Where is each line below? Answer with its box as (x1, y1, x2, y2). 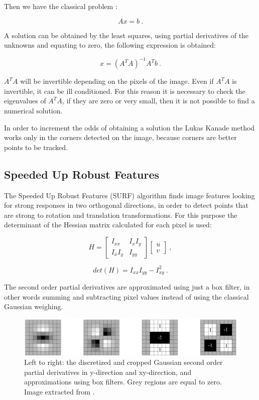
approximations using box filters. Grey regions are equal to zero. (24, 376, 222, 387)
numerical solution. (4, 105, 63, 116)
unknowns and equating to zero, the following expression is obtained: (4, 40, 216, 50)
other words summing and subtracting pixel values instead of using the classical (4, 291, 249, 302)
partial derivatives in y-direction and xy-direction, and (24, 366, 192, 377)
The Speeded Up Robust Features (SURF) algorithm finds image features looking (4, 190, 255, 200)
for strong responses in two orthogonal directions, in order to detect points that (4, 200, 248, 210)
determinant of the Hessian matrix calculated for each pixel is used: (4, 219, 212, 230)
